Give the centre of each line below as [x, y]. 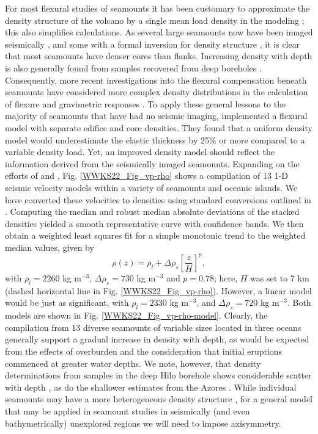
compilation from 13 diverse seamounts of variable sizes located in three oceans [153, 327]
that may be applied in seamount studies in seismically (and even [128, 410]
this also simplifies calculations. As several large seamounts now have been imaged [159, 32]
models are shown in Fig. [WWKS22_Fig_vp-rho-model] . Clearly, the [136, 315]
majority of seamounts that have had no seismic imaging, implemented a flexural [156, 116]
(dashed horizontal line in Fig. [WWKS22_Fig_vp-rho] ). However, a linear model [158, 290]
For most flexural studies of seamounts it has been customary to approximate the [157, 8]
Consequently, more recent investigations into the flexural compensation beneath [156, 80]
